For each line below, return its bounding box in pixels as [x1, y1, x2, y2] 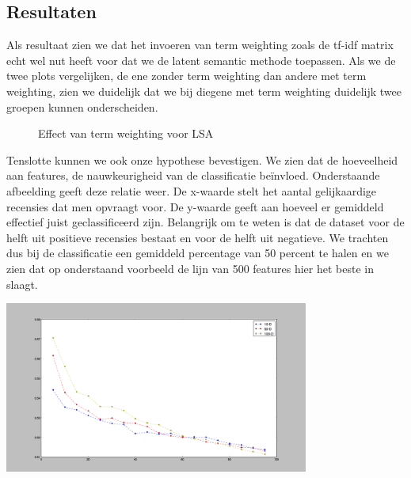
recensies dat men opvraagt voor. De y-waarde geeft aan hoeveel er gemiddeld [6, 198, 384, 214]
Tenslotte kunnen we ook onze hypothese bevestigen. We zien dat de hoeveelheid [6, 151, 398, 168]
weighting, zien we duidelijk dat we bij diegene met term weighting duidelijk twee [6, 82, 401, 99]
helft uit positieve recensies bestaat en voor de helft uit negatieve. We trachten [6, 229, 389, 245]
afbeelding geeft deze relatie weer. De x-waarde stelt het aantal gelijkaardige [6, 182, 377, 199]
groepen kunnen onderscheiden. [6, 98, 158, 115]
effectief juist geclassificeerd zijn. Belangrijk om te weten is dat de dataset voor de [6, 214, 405, 230]
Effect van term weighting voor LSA [38, 125, 214, 142]
